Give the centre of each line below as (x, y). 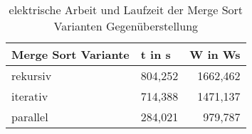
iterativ (30, 96)
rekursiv (32, 76)
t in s (156, 54)
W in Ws (215, 54)
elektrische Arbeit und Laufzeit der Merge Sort (126, 10)
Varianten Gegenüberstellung (126, 26)
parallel (30, 117)
